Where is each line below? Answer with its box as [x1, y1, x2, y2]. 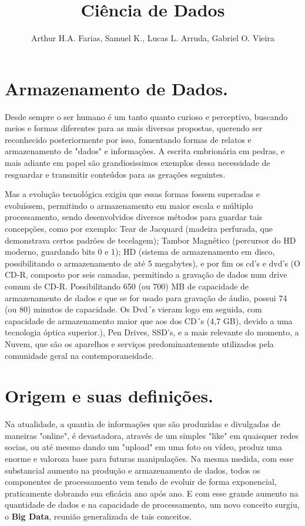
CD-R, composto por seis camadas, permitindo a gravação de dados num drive [5, 268, 287, 281]
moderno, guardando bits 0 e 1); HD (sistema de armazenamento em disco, [5, 245, 275, 258]
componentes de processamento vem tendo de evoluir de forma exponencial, [5, 475, 277, 488]
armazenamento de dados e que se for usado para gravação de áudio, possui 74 [5, 291, 287, 304]
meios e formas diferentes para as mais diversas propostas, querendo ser [5, 122, 263, 134]
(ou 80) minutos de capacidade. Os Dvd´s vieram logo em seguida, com [5, 303, 262, 315]
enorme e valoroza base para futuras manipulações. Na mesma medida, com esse [5, 452, 294, 465]
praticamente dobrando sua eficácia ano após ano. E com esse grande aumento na [5, 487, 299, 499]
